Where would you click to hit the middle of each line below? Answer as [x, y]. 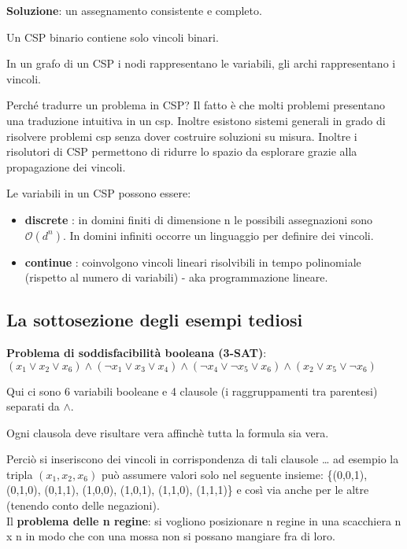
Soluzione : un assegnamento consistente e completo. [134, 10]
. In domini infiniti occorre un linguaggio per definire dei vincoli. [218, 235]
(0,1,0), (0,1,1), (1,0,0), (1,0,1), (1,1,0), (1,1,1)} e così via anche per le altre [188, 490]
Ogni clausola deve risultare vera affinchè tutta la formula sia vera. [168, 432]
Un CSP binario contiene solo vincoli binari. [113, 37]
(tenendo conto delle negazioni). [83, 505]
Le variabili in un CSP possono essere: [99, 193]
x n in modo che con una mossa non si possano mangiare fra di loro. [171, 536]
